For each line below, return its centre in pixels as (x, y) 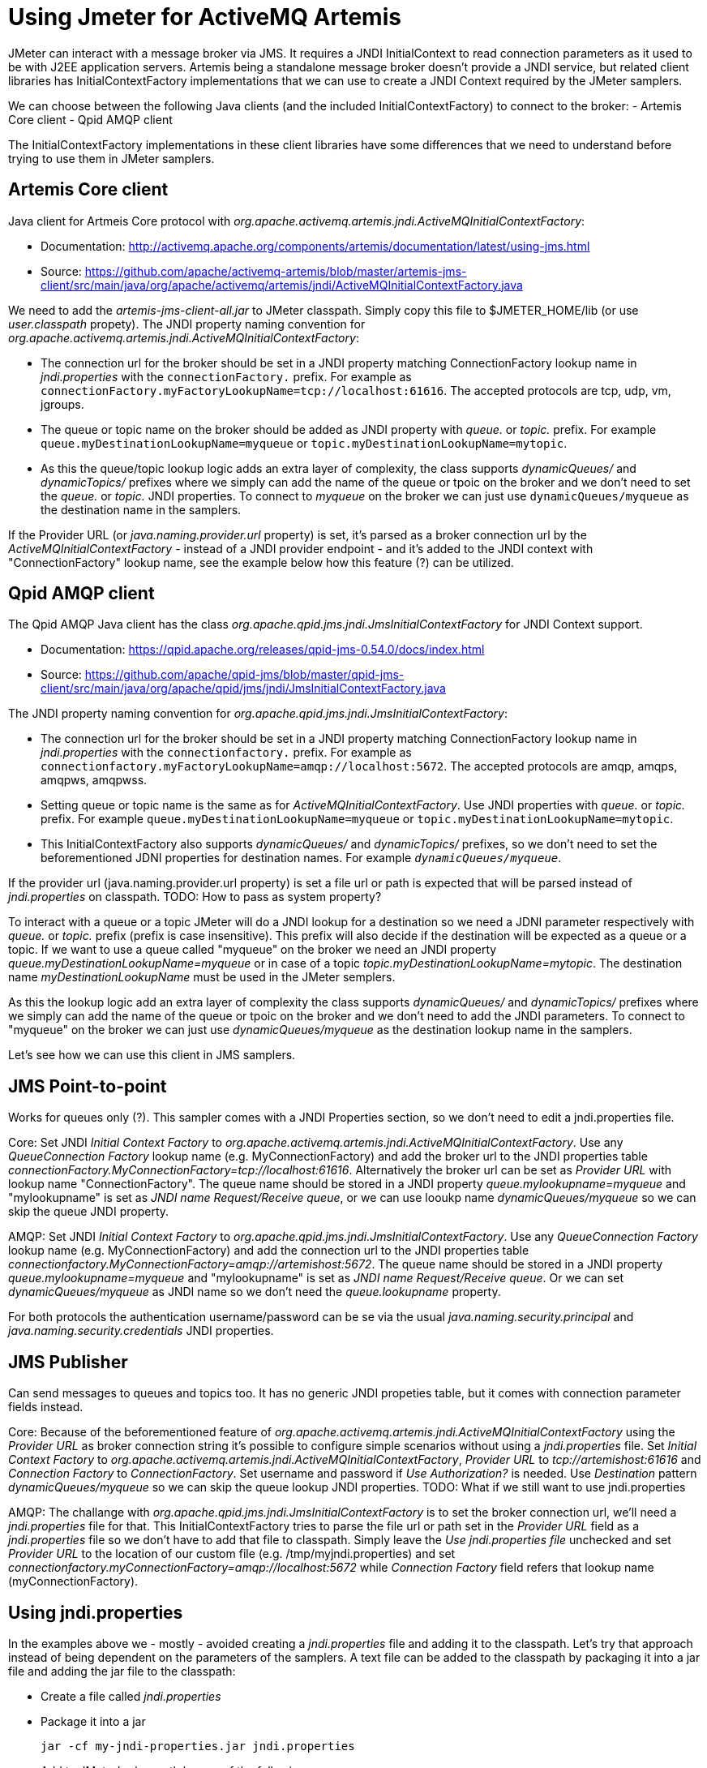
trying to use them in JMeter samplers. (111, 158)
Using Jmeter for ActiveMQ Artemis (205, 17)
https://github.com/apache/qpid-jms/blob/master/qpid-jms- (244, 675)
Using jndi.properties (96, 1612)
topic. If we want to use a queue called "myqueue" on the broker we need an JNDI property (253, 950)
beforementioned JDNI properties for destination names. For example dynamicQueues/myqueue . (301, 858)
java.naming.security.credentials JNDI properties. (141, 1331)
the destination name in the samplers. (141, 509)
